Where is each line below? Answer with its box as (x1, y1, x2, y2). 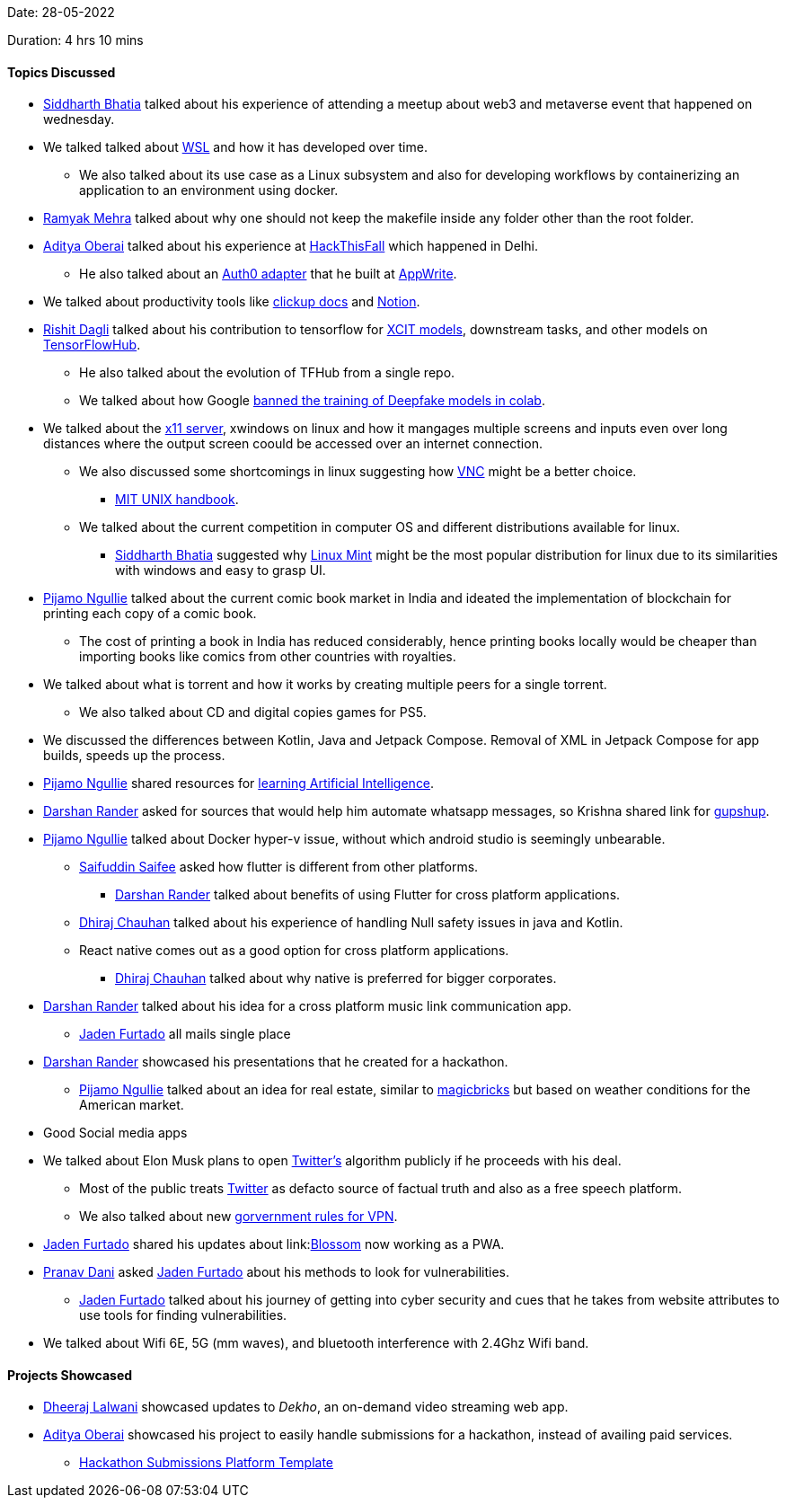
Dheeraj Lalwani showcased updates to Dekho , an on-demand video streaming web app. (43, 1399, 569, 1415)
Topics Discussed (7, 64, 116, 80)
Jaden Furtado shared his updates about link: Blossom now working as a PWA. (43, 1236, 505, 1253)
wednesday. (43, 111, 115, 128)
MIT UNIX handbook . (115, 491, 239, 508)
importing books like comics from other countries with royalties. (79, 649, 456, 665)
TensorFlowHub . (43, 337, 141, 353)
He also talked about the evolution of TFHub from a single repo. (79, 365, 455, 381)
